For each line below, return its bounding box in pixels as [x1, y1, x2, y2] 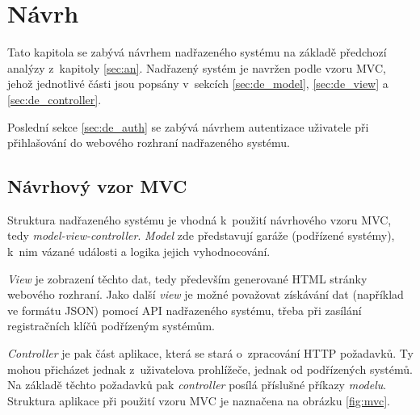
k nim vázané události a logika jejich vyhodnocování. [7, 243, 271, 260]
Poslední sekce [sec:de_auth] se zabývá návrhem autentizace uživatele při [7, 118, 369, 135]
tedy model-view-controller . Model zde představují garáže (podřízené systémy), [7, 227, 395, 244]
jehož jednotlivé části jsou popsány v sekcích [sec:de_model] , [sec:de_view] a [7, 75, 388, 92]
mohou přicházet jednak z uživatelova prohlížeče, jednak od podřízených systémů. [7, 360, 413, 377]
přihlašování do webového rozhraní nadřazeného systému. [7, 134, 291, 151]
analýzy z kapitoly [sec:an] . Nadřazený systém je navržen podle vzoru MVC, [7, 59, 386, 76]
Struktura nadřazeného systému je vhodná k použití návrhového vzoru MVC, [7, 211, 392, 228]
